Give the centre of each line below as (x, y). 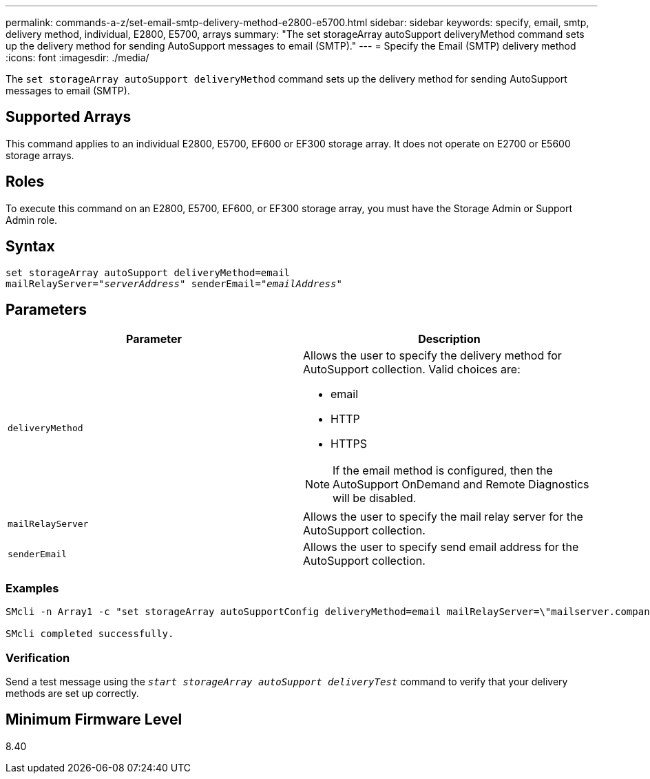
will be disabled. (375, 498)
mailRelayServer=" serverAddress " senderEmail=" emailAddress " (174, 283)
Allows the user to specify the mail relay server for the (443, 517)
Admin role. (32, 220)
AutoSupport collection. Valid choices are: (412, 370)
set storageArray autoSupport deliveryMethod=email (148, 272)
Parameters (46, 309)
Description (449, 339)
